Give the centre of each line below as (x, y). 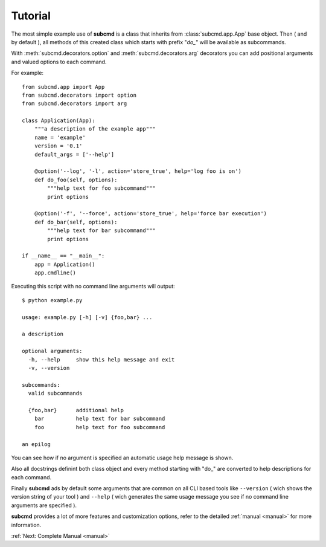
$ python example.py (52, 300)
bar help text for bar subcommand (100, 419)
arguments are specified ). (44, 505)
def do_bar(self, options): (76, 222)
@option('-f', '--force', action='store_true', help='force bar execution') (151, 214)
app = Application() (65, 264)
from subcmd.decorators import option (79, 95)
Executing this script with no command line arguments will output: (93, 286)
